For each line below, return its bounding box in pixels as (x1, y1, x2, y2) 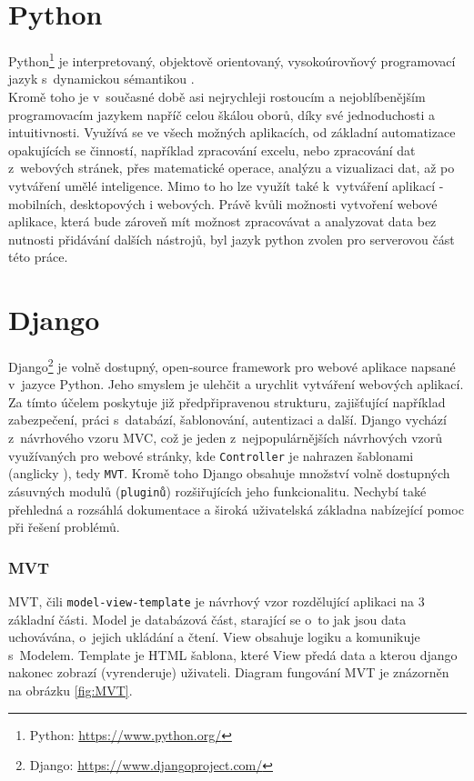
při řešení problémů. (8, 517, 120, 536)
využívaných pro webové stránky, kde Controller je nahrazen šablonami (8, 446, 414, 465)
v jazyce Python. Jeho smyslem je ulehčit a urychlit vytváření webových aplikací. (8, 375, 464, 394)
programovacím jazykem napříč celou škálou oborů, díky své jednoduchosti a (8, 105, 436, 124)
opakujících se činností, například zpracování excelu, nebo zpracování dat (8, 140, 416, 159)
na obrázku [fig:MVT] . (8, 681, 133, 700)
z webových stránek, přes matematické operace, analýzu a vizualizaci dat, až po (8, 158, 455, 177)
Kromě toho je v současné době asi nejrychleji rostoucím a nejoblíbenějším (8, 86, 426, 105)
